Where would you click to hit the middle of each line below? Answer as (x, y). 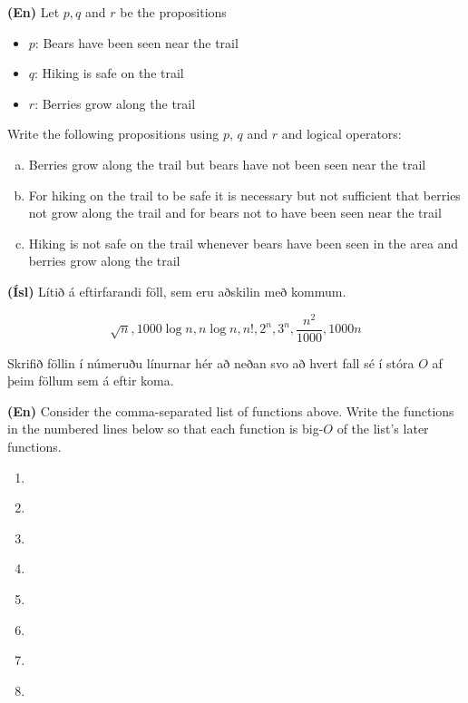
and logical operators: (341, 134)
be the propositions (173, 12)
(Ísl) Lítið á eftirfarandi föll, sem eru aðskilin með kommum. (177, 291)
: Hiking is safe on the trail (109, 73)
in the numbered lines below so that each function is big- (166, 429)
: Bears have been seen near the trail (136, 42)
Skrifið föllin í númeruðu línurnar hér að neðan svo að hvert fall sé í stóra (211, 362)
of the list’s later (383, 429)
